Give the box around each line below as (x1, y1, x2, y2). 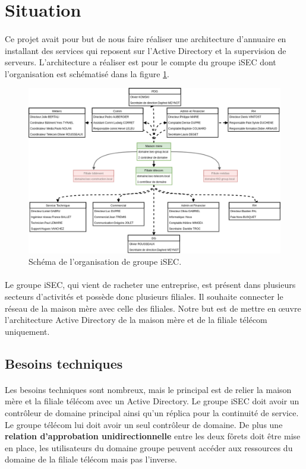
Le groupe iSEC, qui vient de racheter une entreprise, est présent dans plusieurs (5, 278, 296, 291)
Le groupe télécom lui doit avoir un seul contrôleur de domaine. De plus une (5, 418, 283, 430)
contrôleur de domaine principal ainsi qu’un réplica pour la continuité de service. (5, 406, 299, 419)
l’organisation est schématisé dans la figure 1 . (5, 67, 169, 80)
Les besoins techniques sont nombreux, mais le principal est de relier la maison (5, 383, 292, 395)
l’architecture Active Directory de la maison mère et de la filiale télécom (5, 313, 267, 326)
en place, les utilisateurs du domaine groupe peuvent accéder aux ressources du (5, 441, 293, 454)
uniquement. (5, 325, 50, 337)
